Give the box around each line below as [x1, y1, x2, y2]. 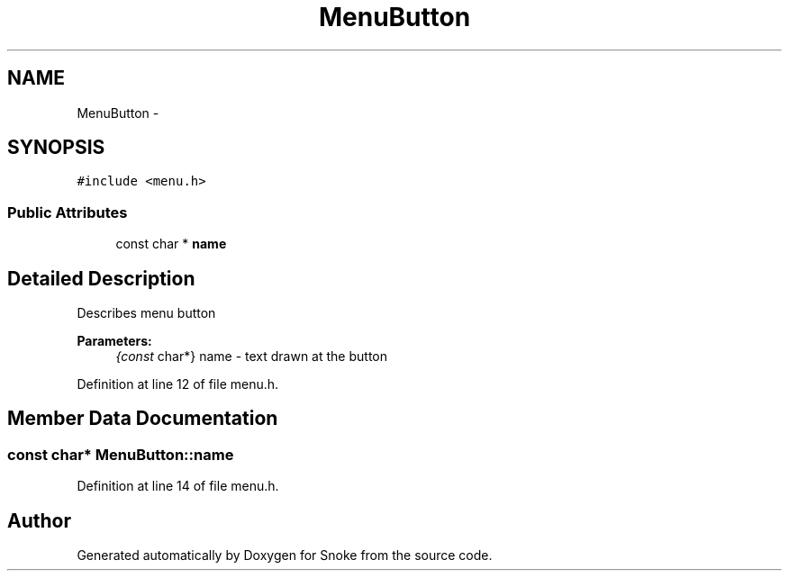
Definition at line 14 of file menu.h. [77, 478, 279, 494]
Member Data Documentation [7, 407, 278, 430]
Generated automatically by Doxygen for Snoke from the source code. [77, 547, 493, 564]
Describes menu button [77, 305, 216, 321]
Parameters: [77, 333, 152, 349]
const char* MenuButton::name [7, 445, 234, 464]
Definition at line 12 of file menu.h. [77, 376, 279, 393]
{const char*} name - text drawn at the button [115, 348, 387, 365]
